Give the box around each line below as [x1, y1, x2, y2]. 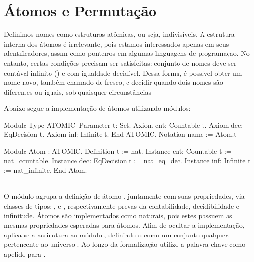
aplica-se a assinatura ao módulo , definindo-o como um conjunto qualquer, [4, 229, 230, 239]
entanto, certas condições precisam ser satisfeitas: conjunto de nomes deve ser [4, 57, 237, 68]
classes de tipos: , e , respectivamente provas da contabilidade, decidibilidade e [4, 201, 240, 211]
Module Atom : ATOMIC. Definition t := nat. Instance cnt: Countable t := [4, 146, 231, 156]
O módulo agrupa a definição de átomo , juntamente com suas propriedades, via [4, 191, 245, 201]
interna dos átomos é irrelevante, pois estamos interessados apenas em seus [4, 38, 229, 49]
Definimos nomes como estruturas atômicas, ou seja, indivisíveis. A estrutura [4, 29, 235, 39]
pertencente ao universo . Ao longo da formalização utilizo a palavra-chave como [4, 239, 246, 249]
